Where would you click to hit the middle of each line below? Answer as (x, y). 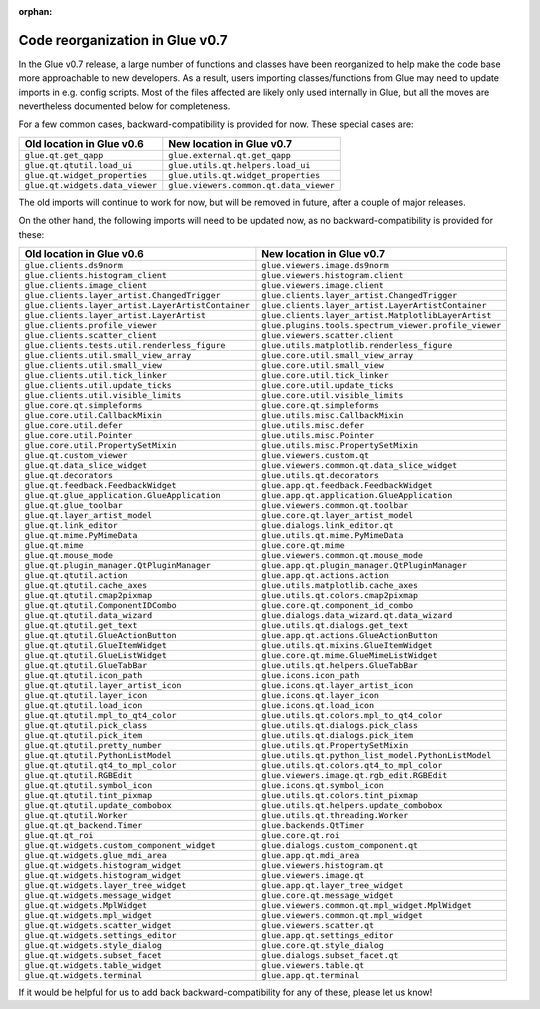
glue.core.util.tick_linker (325, 375)
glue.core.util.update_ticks (327, 385)
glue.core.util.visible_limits (332, 395)
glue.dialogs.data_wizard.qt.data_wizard (357, 615)
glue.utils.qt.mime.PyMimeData (332, 535)
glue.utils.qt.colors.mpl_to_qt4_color (352, 715)
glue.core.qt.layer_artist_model (337, 515)
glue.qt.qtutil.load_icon (83, 705)
